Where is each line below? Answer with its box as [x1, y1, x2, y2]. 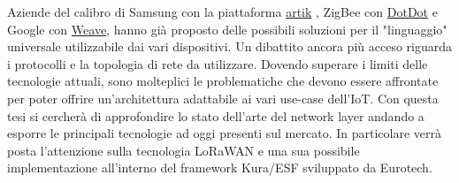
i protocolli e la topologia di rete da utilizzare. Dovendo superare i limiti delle [7, 54, 428, 72]
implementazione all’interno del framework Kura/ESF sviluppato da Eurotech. [7, 158, 432, 177]
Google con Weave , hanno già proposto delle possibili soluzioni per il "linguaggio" [7, 19, 448, 38]
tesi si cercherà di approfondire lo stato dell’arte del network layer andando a [7, 106, 425, 125]
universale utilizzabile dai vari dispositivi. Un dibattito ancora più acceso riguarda [7, 37, 453, 56]
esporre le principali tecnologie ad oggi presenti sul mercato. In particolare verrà [7, 124, 441, 142]
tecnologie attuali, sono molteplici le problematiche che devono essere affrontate [7, 72, 439, 90]
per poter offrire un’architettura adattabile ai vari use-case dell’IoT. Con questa [7, 88, 439, 107]
